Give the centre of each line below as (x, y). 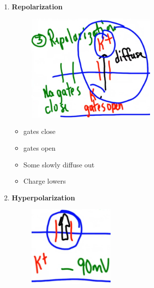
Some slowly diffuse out (59, 164)
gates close (39, 131)
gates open (39, 148)
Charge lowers (45, 181)
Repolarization (37, 6)
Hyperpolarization (43, 197)
